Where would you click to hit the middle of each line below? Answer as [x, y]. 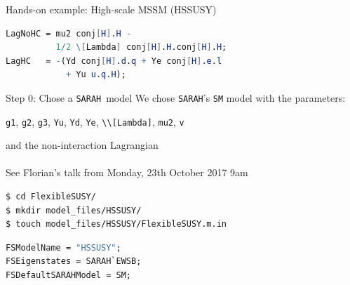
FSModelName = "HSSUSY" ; [63, 247]
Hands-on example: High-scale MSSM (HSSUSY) [111, 9]
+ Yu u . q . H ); [96, 75]
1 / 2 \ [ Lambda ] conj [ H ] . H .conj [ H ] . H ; [141, 47]
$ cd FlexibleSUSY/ [51, 197]
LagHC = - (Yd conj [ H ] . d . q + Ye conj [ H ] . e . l [114, 61]
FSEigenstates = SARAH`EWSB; [74, 261]
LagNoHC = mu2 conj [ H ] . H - [69, 33]
